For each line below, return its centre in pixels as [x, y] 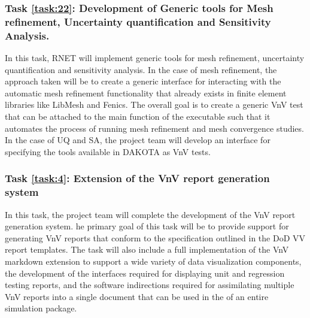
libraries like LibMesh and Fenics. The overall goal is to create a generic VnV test [154, 105]
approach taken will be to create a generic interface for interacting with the [143, 81]
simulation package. [41, 308]
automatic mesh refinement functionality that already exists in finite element [146, 93]
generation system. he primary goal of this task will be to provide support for [147, 226]
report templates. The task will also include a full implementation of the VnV [147, 249]
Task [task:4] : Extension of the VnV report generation [137, 178]
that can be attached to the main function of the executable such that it [138, 116]
